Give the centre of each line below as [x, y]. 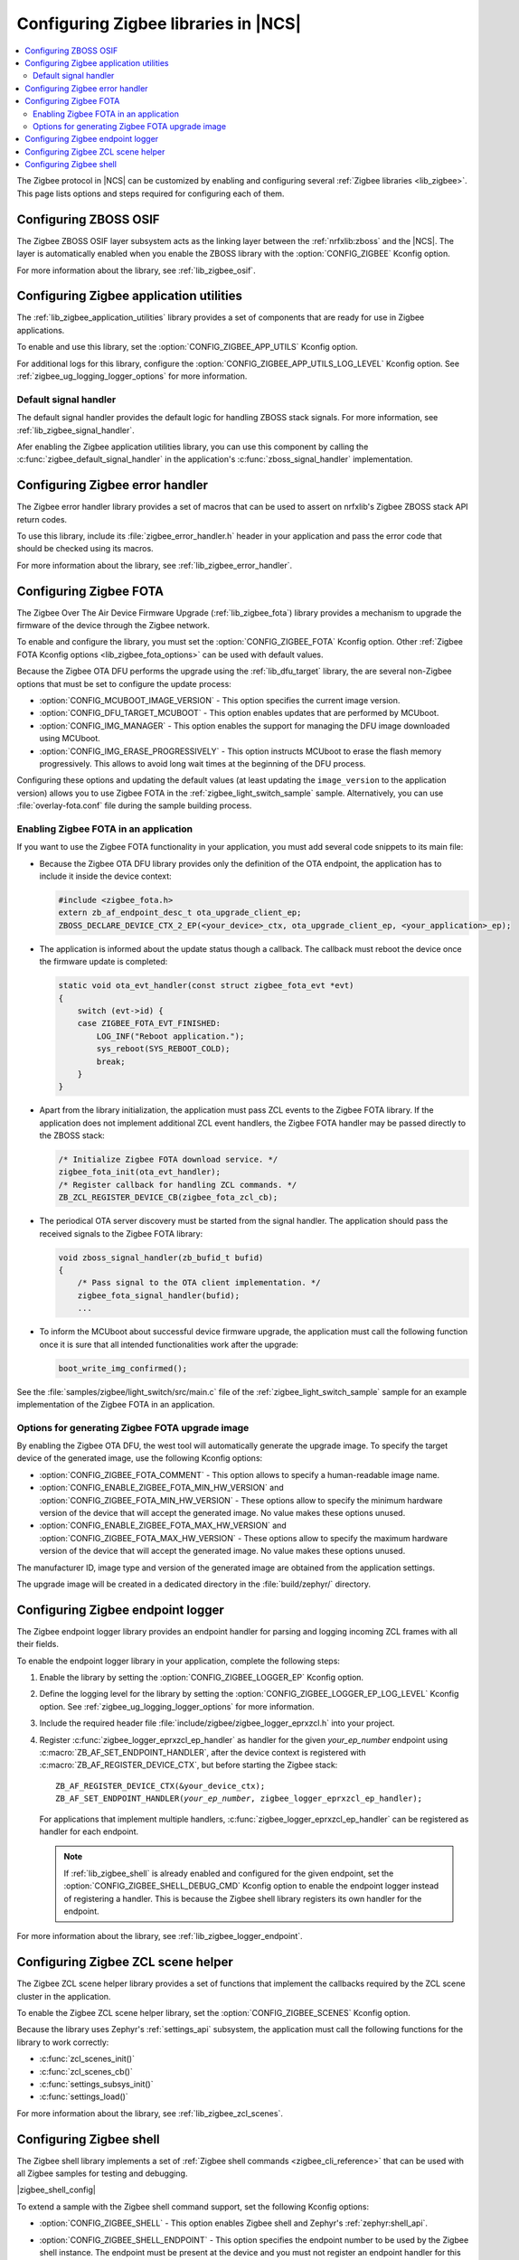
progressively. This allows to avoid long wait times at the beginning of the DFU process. [203, 763]
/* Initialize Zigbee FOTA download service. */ [168, 1160]
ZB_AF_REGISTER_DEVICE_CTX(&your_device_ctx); [160, 1786]
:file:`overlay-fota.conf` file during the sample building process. [134, 805]
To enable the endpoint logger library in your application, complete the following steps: [179, 1661]
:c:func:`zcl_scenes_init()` [87, 2059]
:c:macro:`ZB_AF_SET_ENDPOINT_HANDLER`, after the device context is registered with [203, 1752]
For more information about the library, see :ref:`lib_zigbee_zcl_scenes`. [150, 2113]
